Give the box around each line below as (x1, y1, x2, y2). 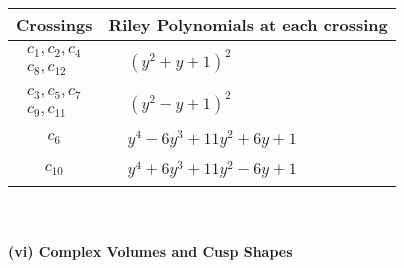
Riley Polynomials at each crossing (108, 13, 388, 36)
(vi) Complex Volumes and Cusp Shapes (8, 241, 293, 262)
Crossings (16, 13, 93, 36)
